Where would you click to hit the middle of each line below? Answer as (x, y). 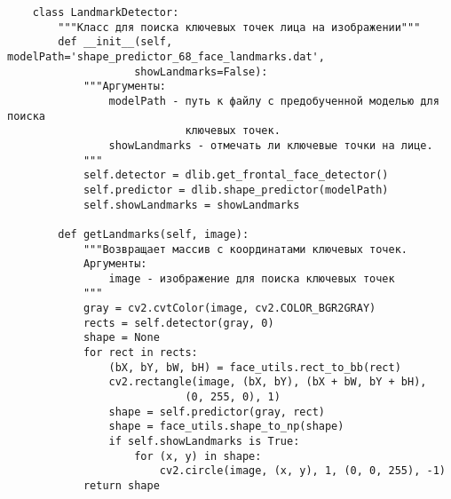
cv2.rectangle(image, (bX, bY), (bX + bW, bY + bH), (268, 382)
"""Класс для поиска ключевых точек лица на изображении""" (239, 27)
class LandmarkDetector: (106, 12)
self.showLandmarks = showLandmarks (191, 205)
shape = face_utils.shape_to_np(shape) (226, 427)
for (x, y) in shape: (198, 456)
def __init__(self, (115, 42)
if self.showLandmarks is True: (204, 442)
